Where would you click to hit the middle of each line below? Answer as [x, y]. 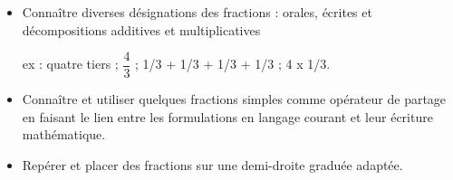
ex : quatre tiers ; [70, 64]
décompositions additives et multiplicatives [141, 29]
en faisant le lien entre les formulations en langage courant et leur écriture [227, 116]
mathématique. [64, 134]
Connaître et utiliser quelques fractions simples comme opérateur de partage [234, 99]
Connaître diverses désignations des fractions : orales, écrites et [197, 12]
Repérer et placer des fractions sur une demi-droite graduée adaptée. [212, 165]
